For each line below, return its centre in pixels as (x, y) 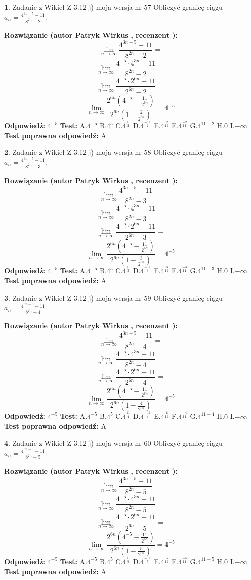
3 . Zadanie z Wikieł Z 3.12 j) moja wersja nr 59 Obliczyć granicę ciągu (113, 297)
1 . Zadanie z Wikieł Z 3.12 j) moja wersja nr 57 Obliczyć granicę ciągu (113, 7)
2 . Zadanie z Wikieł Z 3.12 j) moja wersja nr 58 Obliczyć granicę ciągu (113, 152)
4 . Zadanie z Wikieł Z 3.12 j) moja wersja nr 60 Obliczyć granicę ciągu (113, 443)
